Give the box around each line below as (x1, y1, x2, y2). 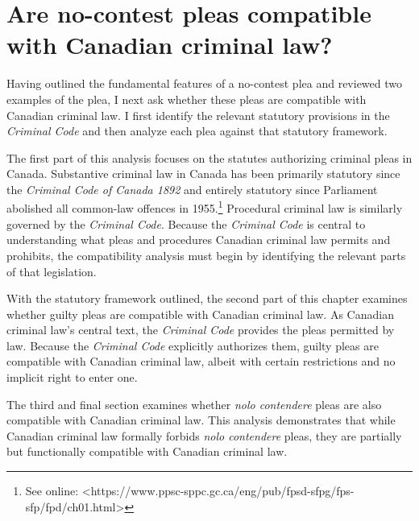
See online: (25, 482, 79, 499)
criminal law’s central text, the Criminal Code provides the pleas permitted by (6, 321, 395, 338)
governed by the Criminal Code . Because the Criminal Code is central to (6, 215, 366, 232)
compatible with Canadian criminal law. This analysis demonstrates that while (6, 411, 396, 428)
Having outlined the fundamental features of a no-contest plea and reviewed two (6, 75, 403, 92)
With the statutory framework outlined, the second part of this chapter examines (6, 290, 408, 307)
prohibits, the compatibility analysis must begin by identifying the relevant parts (6, 246, 406, 263)
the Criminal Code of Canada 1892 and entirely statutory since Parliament (6, 180, 378, 197)
